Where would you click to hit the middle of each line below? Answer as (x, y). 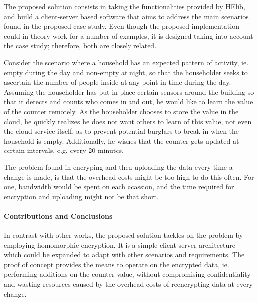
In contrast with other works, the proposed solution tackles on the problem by (124, 235)
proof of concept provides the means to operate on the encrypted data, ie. (117, 264)
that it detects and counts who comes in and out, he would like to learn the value (129, 101)
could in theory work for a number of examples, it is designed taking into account (129, 36)
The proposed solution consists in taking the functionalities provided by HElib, (125, 6)
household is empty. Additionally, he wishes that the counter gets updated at (122, 140)
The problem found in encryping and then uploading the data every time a (118, 167)
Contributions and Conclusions (58, 216)
